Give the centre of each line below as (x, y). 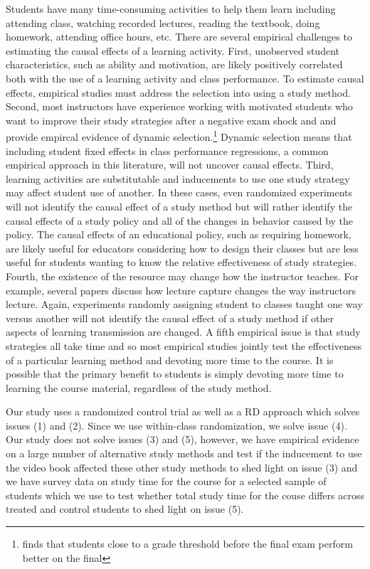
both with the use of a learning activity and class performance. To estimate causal (185, 78)
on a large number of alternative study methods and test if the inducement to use (184, 453)
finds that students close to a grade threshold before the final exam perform (187, 544)
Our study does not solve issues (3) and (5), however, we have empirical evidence (183, 439)
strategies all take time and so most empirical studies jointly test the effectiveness (184, 345)
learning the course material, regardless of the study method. (139, 387)
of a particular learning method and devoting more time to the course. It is (170, 360)
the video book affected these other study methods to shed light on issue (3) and (182, 467)
